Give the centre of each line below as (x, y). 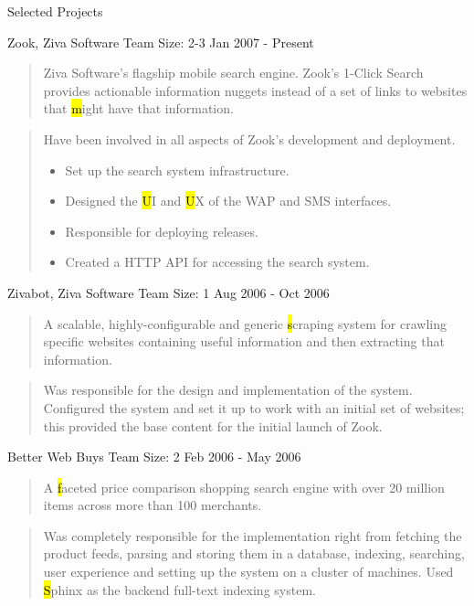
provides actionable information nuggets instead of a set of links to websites (255, 90)
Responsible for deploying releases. (162, 231)
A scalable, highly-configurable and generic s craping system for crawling (245, 323)
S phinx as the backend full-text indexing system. (179, 589)
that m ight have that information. (138, 108)
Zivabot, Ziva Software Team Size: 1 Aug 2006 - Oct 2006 (169, 292)
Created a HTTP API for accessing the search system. (217, 262)
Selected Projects (55, 11)
